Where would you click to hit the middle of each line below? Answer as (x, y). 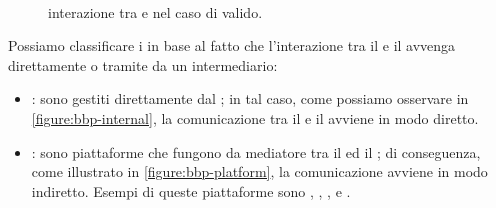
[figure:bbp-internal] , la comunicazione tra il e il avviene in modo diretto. (255, 117)
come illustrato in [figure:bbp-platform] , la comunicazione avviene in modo (259, 171)
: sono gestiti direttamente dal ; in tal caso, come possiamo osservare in (250, 98)
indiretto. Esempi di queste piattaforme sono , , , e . (191, 190)
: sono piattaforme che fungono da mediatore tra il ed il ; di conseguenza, (256, 151)
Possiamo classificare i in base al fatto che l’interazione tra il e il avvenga (232, 45)
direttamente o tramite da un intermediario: (143, 64)
